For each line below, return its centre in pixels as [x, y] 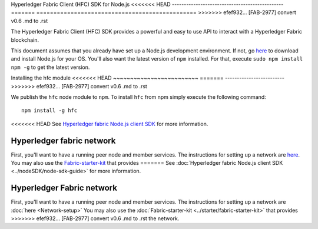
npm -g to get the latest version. [50, 67]
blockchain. [25, 40]
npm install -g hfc [49, 111]
